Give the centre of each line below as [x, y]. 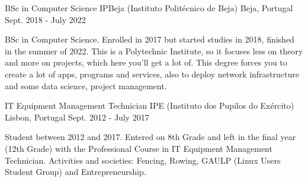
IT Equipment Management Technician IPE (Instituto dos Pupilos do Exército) [150, 105]
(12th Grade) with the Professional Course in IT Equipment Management [139, 148]
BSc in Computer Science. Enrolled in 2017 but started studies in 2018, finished [150, 39]
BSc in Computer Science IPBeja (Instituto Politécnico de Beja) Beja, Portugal [149, 8]
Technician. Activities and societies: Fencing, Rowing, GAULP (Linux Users [143, 160]
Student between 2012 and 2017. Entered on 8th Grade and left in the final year [150, 137]
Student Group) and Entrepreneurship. [76, 172]
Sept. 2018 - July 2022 [45, 19]
